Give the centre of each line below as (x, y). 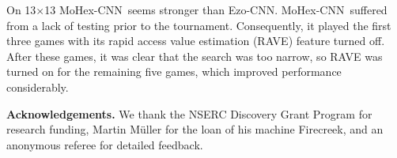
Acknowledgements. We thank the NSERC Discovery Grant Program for (189, 113)
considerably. (38, 87)
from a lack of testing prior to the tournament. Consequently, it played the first (199, 25)
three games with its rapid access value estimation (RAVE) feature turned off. (196, 41)
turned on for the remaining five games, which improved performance (174, 71)
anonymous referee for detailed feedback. (105, 144)
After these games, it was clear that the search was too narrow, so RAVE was (195, 56)
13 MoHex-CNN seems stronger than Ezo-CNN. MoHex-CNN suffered (216, 9)
